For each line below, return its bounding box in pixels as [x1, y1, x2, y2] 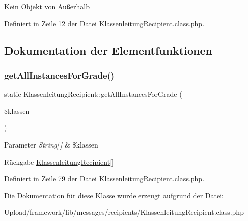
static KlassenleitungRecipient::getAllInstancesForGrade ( [4, 89, 182, 99]
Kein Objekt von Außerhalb [4, 1, 90, 11]
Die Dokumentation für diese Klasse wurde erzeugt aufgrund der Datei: [4, 190, 224, 200]
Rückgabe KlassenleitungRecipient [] [4, 156, 114, 167]
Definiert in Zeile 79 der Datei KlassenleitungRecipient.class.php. [4, 173, 205, 184]
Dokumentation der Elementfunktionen [4, 42, 212, 58]
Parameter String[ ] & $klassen [4, 139, 98, 150]
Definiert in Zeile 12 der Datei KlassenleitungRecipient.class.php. [4, 18, 205, 28]
